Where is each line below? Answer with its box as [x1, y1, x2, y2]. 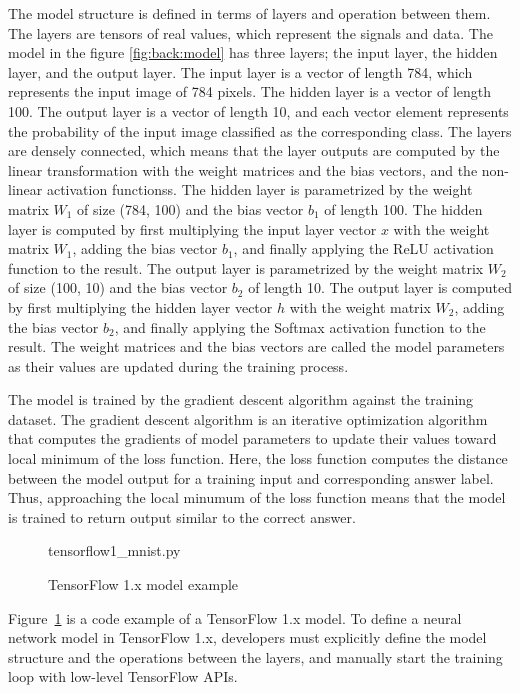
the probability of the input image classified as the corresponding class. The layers [8, 120, 512, 141]
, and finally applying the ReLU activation [233, 238, 494, 259]
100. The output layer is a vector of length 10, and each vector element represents [8, 100, 509, 121]
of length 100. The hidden [324, 198, 483, 219]
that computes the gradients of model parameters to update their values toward [8, 428, 497, 449]
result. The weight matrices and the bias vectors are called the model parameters [8, 336, 505, 357]
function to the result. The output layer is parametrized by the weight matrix [8, 257, 484, 278]
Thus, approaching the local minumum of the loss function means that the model [8, 487, 506, 508]
